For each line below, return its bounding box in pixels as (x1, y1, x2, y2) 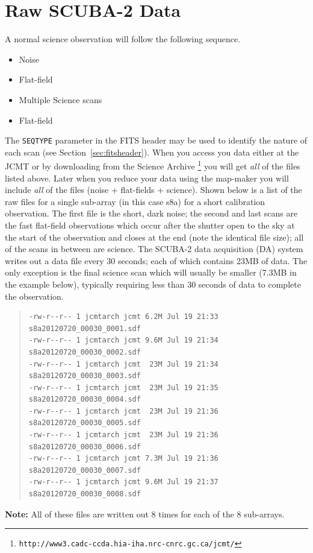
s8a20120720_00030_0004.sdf (28, 395, 141, 404)
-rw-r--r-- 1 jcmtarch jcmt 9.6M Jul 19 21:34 (28, 336, 218, 345)
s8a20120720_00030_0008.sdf (28, 490, 141, 499)
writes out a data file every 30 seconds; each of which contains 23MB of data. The (5, 254, 308, 267)
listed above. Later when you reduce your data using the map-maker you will (5, 171, 289, 184)
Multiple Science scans (19, 93, 102, 106)
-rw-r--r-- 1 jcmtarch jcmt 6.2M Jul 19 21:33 (28, 312, 218, 321)
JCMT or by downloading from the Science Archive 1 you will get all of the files (5, 158, 300, 172)
